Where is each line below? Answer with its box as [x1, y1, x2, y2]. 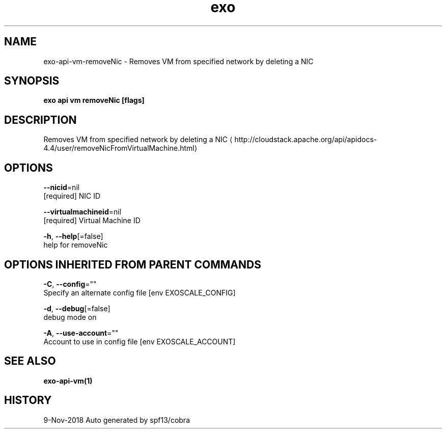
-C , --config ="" [43, 279, 97, 288]
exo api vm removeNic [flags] [43, 96, 145, 105]
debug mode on [43, 312, 97, 321]
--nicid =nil [43, 183, 80, 192]
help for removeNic [43, 240, 108, 250]
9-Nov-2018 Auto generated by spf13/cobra [43, 415, 190, 424]
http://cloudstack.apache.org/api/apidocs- [234, 135, 377, 144]
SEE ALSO [4, 355, 56, 368]
